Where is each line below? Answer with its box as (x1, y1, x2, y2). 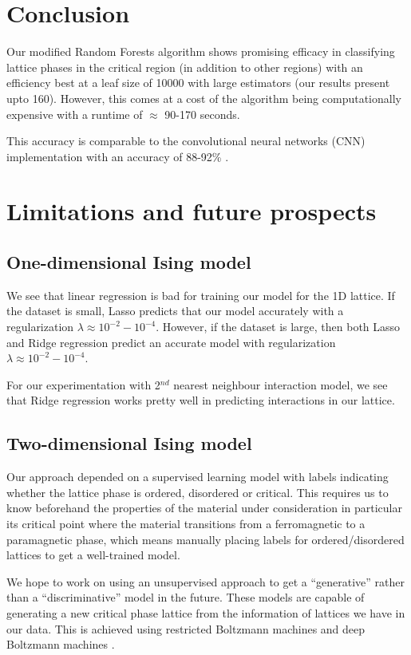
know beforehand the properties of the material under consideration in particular (6, 499, 402, 516)
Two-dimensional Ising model (6, 431, 252, 456)
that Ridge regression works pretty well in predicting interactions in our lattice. (6, 392, 395, 408)
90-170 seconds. (164, 105, 240, 122)
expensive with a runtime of (6, 105, 143, 122)
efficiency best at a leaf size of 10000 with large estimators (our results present (6, 74, 390, 91)
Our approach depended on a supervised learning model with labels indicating (6, 468, 389, 485)
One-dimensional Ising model (6, 250, 251, 274)
